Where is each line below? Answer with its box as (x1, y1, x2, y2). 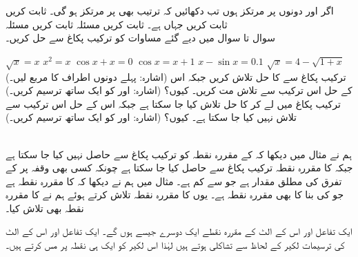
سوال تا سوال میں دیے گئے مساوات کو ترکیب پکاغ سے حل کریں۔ (6, 30, 275, 45)
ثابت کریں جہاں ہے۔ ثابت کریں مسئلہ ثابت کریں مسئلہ (6, 17, 228, 31)
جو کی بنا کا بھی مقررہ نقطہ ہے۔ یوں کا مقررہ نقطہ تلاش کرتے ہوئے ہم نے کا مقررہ (6, 187, 344, 202)
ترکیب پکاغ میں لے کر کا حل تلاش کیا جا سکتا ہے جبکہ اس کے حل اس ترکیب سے (6, 96, 341, 111)
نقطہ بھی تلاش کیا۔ (6, 200, 84, 215)
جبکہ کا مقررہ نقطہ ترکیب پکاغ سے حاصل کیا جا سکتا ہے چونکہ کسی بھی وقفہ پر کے (6, 160, 353, 175)
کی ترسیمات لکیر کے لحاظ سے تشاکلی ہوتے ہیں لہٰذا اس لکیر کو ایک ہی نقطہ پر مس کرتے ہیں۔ (6, 238, 345, 252)
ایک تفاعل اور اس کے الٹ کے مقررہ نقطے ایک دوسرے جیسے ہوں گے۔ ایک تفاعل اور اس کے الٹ (6, 224, 352, 238)
